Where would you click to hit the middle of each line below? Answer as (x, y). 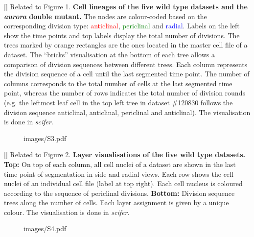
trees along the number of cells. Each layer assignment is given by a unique (116, 202)
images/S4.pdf (45, 228)
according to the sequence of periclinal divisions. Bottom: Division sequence (119, 193)
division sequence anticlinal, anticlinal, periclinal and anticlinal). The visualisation (127, 112)
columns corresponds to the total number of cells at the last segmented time (118, 83)
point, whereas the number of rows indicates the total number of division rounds (125, 93)
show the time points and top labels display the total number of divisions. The (122, 35)
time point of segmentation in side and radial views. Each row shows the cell (119, 174)
